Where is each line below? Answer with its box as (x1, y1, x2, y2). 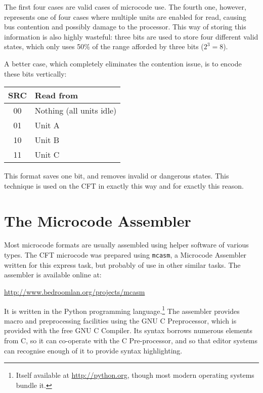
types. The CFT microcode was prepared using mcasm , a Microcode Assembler (4, 249, 247, 260)
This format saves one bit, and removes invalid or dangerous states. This (4, 170, 229, 181)
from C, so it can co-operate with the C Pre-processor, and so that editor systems (4, 335, 258, 345)
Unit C (34, 149, 60, 161)
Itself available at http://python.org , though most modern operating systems (16, 370, 254, 380)
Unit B (34, 134, 60, 146)
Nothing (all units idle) (34, 104, 117, 117)
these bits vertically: (4, 68, 67, 79)
